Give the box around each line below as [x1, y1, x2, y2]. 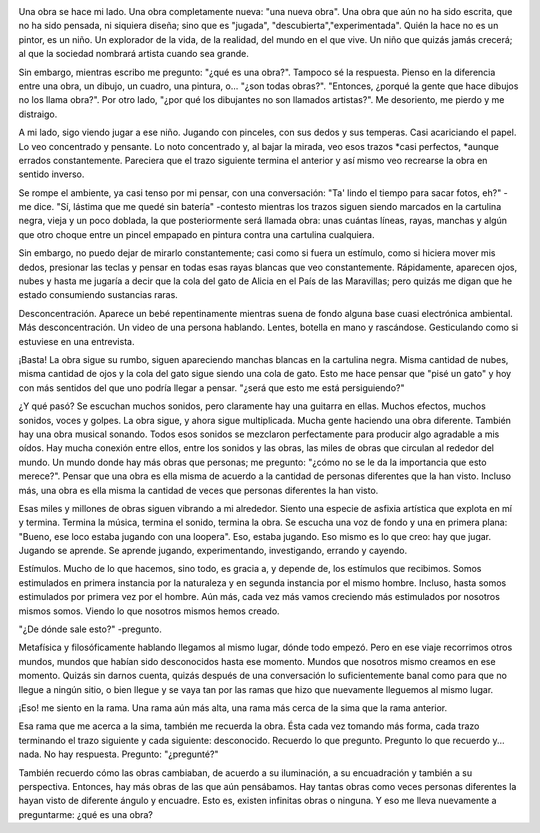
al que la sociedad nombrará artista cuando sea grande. [18, 48, 250, 60]
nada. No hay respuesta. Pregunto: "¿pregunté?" [18, 748, 219, 760]
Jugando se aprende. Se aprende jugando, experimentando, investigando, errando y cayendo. [18, 545, 408, 557]
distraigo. [18, 108, 58, 120]
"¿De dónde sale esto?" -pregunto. [18, 623, 162, 635]
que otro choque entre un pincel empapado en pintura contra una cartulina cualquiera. [18, 228, 375, 240]
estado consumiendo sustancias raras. [18, 289, 179, 301]
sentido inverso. [18, 168, 85, 180]
